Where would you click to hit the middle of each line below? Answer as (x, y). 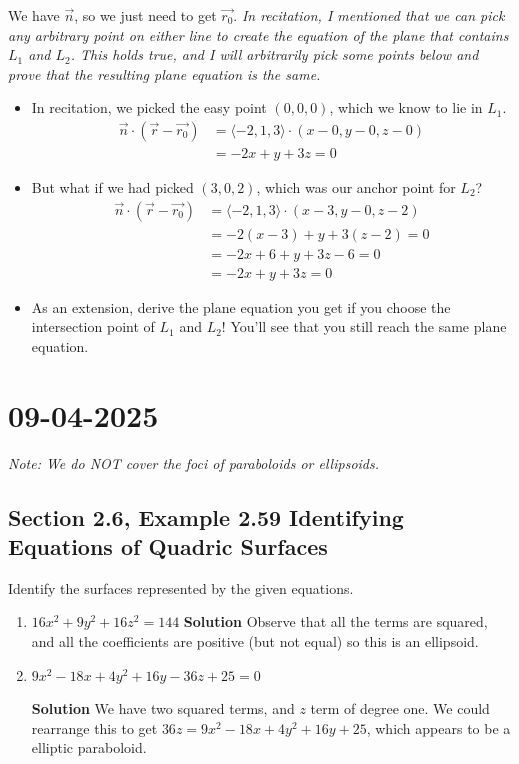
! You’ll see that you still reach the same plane (364, 326)
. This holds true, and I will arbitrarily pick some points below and (274, 54)
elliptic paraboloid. (89, 747)
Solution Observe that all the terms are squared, (335, 621)
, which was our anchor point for (356, 187)
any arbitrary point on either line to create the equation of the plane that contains (258, 34)
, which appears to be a (438, 727)
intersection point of (93, 326)
